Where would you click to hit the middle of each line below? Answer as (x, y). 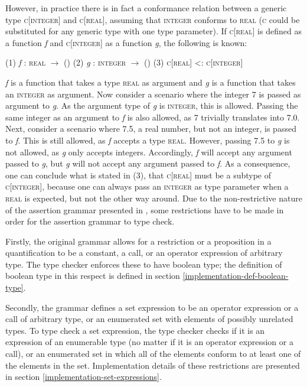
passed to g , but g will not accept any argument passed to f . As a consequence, (148, 163)
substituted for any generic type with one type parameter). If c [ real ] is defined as (153, 31)
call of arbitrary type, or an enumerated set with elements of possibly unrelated (149, 319)
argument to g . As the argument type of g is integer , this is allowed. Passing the (152, 105)
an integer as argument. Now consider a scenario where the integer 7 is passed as (153, 94)
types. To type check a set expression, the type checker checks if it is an (135, 330)
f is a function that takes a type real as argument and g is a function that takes (151, 82)
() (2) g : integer (95, 62)
